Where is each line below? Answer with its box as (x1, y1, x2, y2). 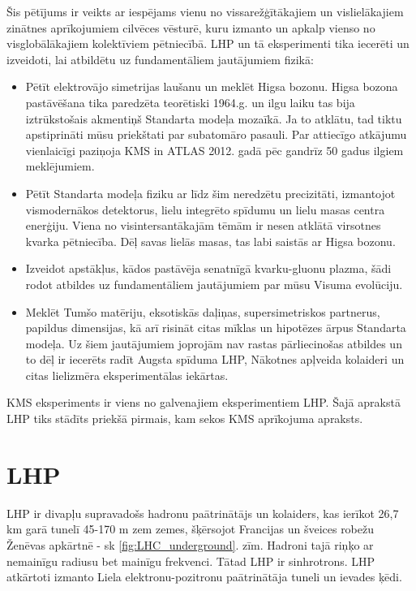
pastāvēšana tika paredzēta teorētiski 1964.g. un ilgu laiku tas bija (25, 93, 355, 110)
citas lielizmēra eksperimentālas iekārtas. (25, 366, 229, 383)
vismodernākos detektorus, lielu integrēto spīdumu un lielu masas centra (25, 201, 385, 218)
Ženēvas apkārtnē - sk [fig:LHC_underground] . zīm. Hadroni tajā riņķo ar (6, 536, 374, 553)
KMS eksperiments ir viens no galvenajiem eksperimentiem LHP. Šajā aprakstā (6, 394, 401, 411)
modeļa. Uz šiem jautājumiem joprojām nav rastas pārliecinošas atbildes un (25, 334, 402, 352)
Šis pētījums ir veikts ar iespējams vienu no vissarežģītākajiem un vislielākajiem (6, 3, 404, 19)
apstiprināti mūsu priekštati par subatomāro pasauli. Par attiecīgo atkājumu (25, 126, 407, 143)
